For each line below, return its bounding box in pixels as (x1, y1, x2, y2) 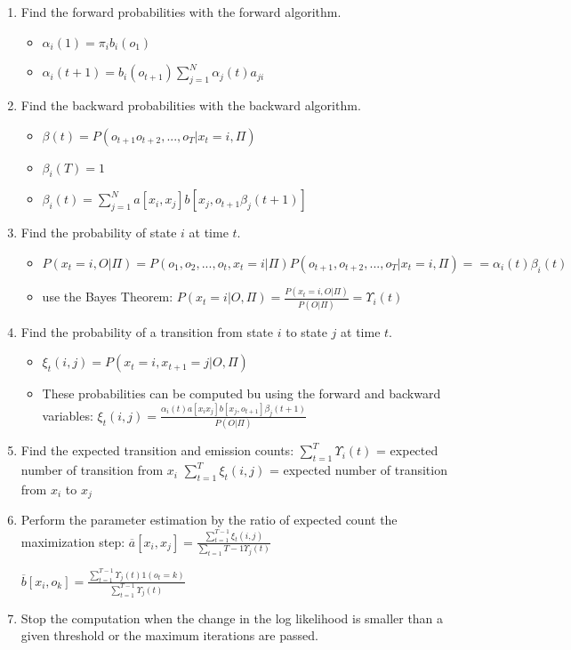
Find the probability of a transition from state (20, 322, 274, 341)
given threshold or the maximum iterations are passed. (20, 626, 318, 645)
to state (285, 322, 327, 341)
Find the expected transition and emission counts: (20, 441, 294, 460)
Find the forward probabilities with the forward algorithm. (20, 3, 342, 20)
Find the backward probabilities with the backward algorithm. (20, 95, 361, 114)
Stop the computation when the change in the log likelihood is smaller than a (20, 608, 444, 627)
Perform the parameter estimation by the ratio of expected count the (20, 510, 398, 529)
